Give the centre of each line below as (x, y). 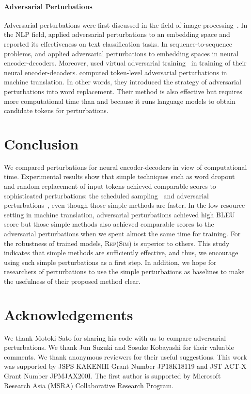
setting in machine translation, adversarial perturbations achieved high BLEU (119, 214)
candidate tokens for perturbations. (56, 110)
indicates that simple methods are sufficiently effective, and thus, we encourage (121, 253)
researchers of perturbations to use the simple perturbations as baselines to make (124, 271)
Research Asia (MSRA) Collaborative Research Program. (89, 385)
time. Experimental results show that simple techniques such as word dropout (119, 176)
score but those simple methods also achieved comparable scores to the (109, 224)
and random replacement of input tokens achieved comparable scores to (110, 186)
